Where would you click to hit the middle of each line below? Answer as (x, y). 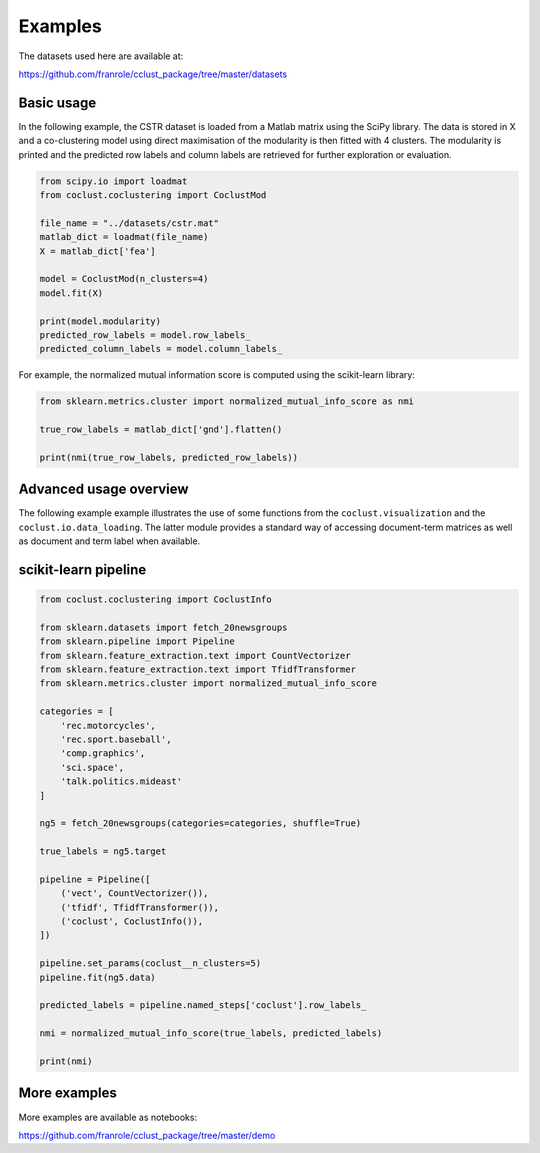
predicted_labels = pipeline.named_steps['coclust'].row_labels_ (203, 1005)
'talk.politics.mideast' (121, 781)
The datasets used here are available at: (101, 56)
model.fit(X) (71, 293)
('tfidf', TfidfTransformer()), (140, 907)
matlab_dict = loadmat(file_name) (124, 237)
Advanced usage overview (103, 489)
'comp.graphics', (103, 753)
